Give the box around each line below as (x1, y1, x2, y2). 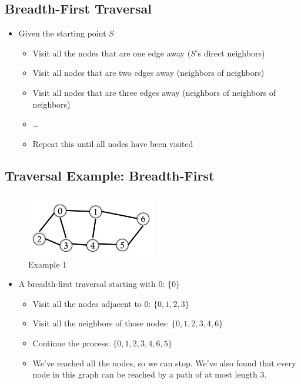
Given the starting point (18, 27, 106, 39)
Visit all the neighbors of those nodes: (32, 317, 169, 329)
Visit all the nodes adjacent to (32, 297, 142, 309)
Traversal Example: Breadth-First (5, 166, 215, 184)
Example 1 (28, 258, 67, 270)
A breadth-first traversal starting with (18, 278, 156, 290)
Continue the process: (32, 337, 111, 349)
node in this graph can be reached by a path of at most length (32, 368, 257, 380)
